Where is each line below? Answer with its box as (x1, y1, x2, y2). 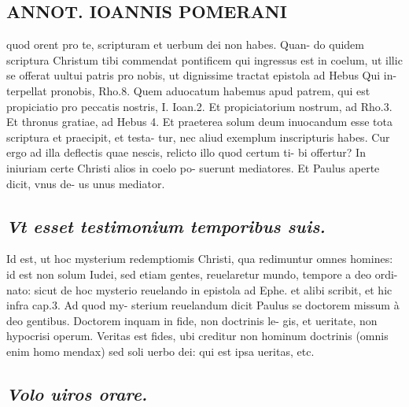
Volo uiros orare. (6, 381, 148, 405)
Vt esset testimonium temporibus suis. (6, 213, 326, 238)
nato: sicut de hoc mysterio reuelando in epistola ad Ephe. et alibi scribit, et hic (6, 281, 392, 298)
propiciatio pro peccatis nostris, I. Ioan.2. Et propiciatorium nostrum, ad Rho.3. (6, 98, 392, 114)
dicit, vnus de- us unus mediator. (6, 175, 165, 191)
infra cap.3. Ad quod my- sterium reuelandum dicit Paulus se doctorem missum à (6, 297, 400, 313)
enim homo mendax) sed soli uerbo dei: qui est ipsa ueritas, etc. (6, 342, 315, 359)
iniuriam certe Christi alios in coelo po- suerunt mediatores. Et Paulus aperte (6, 159, 380, 176)
